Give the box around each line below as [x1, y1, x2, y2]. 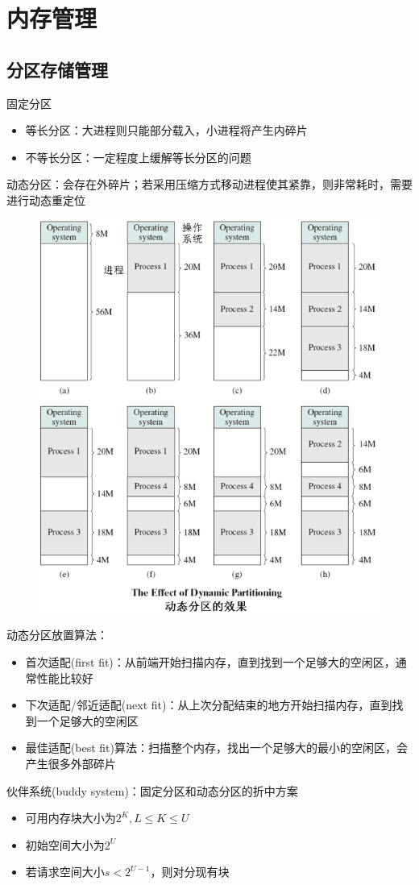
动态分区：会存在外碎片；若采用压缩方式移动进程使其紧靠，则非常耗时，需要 [6, 176, 413, 193]
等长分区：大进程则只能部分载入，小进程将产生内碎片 [25, 122, 308, 139]
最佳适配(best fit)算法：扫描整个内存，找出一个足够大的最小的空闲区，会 [25, 739, 408, 756]
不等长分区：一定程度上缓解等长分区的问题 [25, 148, 251, 165]
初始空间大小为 [25, 836, 105, 853]
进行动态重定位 [6, 191, 85, 208]
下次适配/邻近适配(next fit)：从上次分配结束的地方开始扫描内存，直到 [25, 696, 392, 713]
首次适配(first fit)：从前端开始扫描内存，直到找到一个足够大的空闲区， [25, 654, 396, 671]
